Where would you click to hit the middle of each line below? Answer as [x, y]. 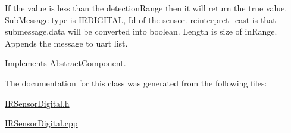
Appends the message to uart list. [66, 43]
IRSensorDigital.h [37, 103]
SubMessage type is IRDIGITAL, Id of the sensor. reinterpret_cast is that [140, 19]
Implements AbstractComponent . [65, 63]
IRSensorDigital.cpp [41, 123]
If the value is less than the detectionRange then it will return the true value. [146, 8]
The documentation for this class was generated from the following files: [136, 83]
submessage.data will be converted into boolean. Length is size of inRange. [141, 31]
